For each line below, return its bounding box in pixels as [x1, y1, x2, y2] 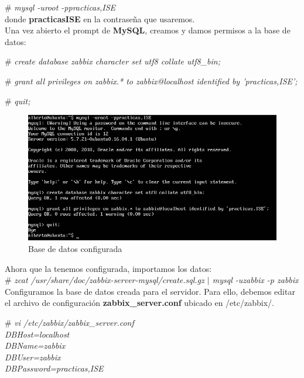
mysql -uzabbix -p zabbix [212, 274, 299, 286]
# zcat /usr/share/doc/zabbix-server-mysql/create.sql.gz [5, 274, 204, 286]
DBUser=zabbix [5, 350, 61, 363]
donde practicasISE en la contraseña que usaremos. [5, 12, 195, 25]
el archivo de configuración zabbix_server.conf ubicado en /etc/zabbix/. [5, 297, 274, 309]
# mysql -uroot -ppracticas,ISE [5, 1, 116, 13]
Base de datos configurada [28, 243, 122, 255]
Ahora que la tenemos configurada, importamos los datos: [5, 262, 212, 274]
